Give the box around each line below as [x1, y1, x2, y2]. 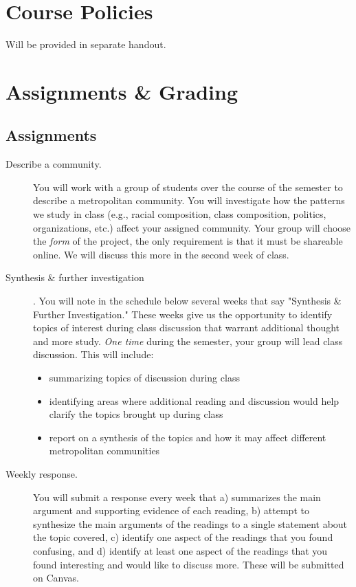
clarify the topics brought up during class [49, 407, 223, 421]
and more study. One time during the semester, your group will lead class [33, 333, 343, 348]
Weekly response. [5, 466, 78, 480]
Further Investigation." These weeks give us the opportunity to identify [33, 307, 333, 321]
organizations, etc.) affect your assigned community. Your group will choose [33, 220, 351, 234]
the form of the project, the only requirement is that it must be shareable [33, 234, 343, 248]
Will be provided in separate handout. [5, 37, 166, 52]
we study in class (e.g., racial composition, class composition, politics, [33, 207, 326, 221]
